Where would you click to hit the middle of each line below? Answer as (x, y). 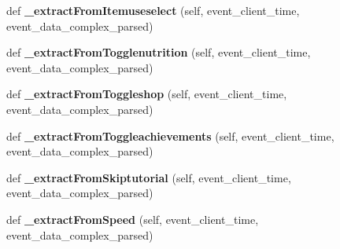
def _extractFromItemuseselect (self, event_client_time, (153, 10)
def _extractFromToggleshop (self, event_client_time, (147, 94)
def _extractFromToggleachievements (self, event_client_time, (170, 135)
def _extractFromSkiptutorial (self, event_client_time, (149, 177)
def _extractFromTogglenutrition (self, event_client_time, (159, 52)
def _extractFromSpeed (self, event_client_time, (133, 219)
